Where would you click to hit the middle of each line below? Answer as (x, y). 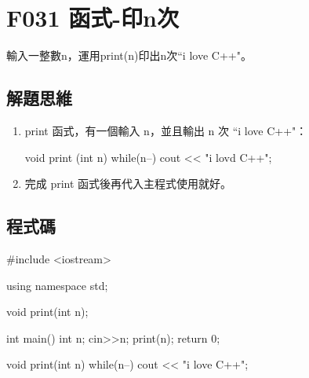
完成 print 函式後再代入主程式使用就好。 (128, 183)
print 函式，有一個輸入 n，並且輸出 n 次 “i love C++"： (166, 130)
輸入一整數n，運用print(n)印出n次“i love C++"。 (129, 55)
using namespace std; (57, 285)
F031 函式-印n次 (93, 18)
